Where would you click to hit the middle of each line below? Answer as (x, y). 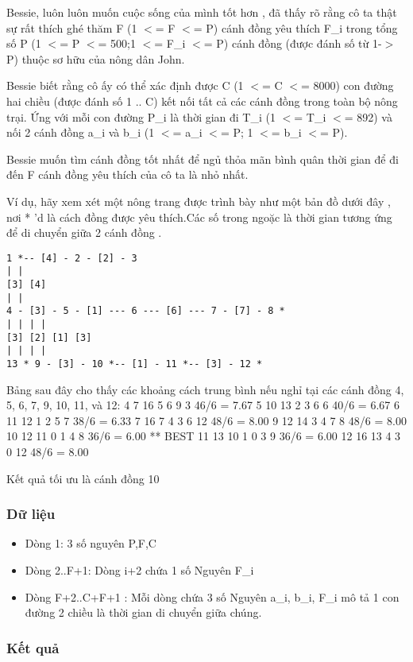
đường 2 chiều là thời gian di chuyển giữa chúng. (143, 612)
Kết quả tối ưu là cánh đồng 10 (83, 478)
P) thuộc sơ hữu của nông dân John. (96, 58)
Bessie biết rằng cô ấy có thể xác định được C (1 (125, 85)
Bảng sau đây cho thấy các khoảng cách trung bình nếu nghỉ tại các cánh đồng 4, (205, 389)
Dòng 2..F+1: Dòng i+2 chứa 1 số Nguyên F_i (139, 570)
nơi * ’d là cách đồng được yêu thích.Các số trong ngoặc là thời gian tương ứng (199, 217)
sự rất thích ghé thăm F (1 (72, 27)
